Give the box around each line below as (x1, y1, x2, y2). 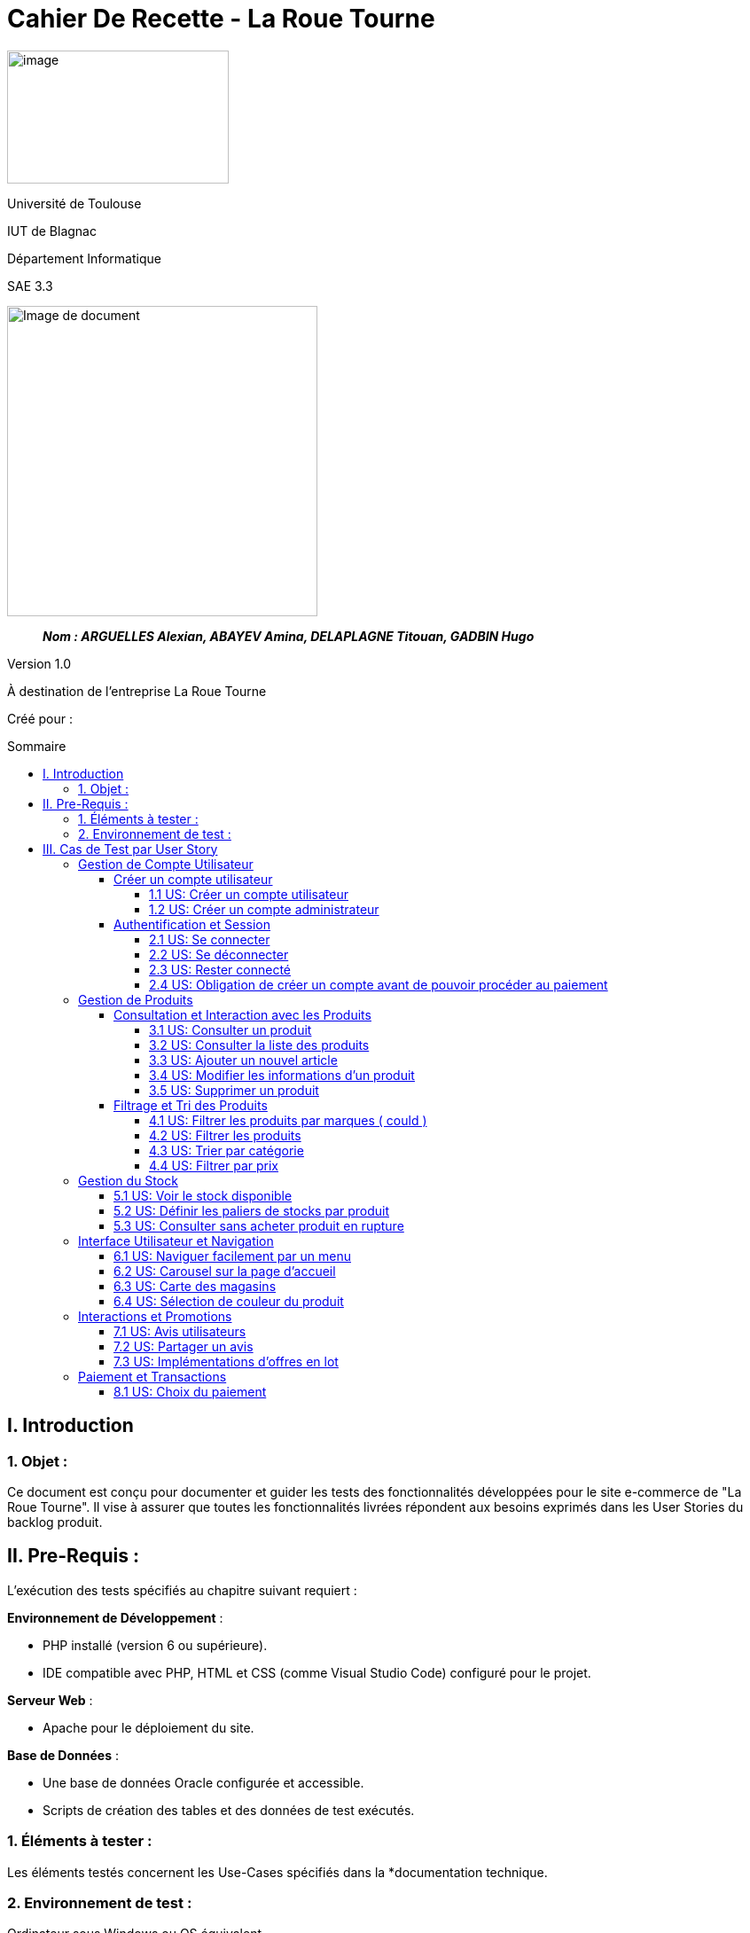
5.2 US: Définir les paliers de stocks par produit (113, 1202, 390, 1218)
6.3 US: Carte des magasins (113, 1278, 277, 1294)
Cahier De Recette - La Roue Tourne (7, 4, 435, 34)
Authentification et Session (113, 916, 271, 932)
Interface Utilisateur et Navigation (78, 1233, 274, 1248)
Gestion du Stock (78, 1172, 178, 1188)
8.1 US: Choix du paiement (113, 1383, 267, 1399)
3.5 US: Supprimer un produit (149, 1082, 319, 1098)
